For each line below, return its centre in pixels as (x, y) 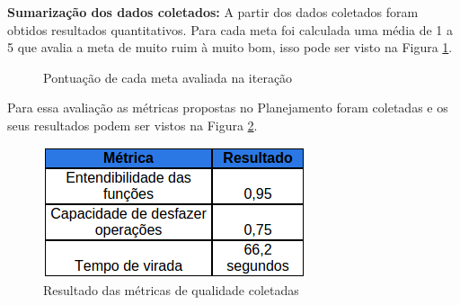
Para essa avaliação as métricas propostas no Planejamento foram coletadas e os (228, 108)
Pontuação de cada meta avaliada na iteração (168, 77)
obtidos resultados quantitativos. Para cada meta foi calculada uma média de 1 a (230, 29)
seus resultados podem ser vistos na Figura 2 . (133, 125)
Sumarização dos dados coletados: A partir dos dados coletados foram (213, 12)
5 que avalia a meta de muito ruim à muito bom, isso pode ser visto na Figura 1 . (230, 47)
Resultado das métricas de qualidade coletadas (171, 290)
